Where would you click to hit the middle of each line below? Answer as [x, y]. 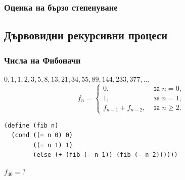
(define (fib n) [31, 125]
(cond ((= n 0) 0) [42, 135]
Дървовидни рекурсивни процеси [86, 35]
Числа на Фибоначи [42, 60]
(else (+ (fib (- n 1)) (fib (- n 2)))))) [105, 155]
